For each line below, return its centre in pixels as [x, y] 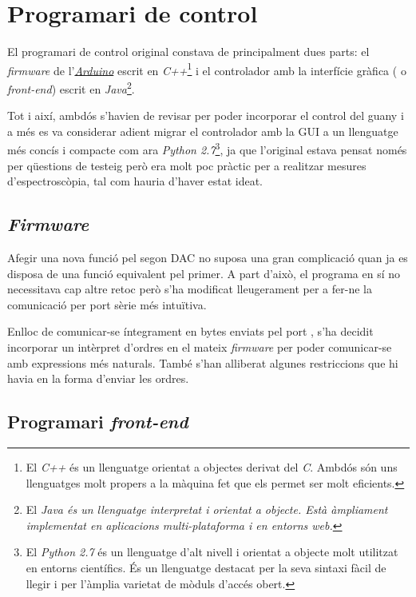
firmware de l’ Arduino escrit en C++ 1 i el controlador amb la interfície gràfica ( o [207, 69]
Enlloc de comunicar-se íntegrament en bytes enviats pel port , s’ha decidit [190, 331]
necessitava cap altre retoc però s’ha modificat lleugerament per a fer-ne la [190, 289]
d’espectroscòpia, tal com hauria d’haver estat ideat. [135, 181]
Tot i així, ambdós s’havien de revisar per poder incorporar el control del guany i [206, 115]
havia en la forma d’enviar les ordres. [98, 378]
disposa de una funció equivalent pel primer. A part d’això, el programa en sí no [204, 273]
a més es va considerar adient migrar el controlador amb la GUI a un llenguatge [203, 131]
